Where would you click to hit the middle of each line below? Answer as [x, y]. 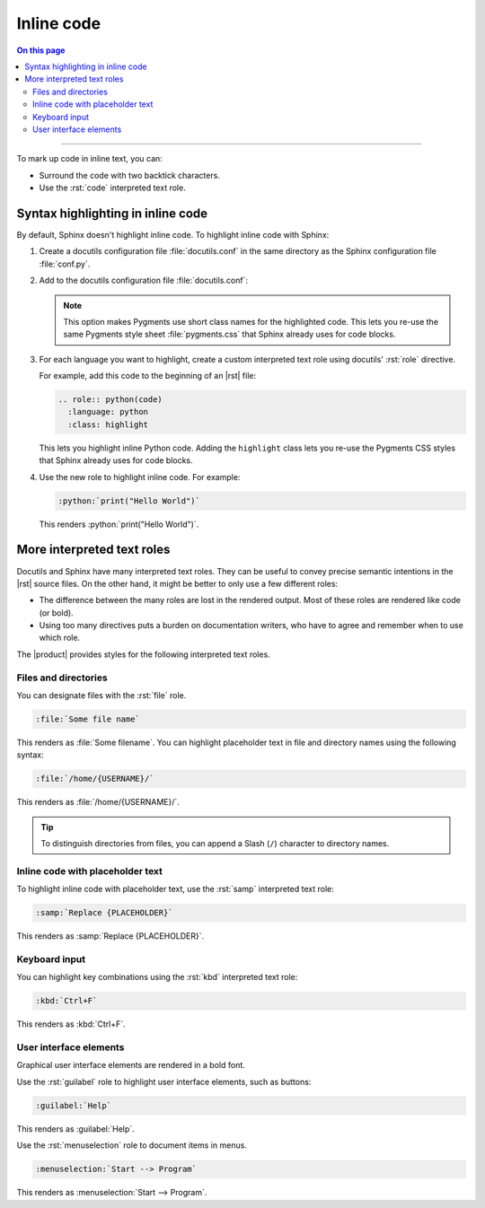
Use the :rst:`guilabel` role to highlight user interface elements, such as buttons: [164, 1081]
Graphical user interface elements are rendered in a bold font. [131, 1065]
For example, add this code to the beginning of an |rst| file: [148, 376]
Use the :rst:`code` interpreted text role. [112, 188]
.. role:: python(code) [110, 400]
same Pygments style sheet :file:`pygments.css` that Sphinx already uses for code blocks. [229, 334]
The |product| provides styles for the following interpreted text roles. [144, 654]
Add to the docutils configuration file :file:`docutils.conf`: [144, 280]
